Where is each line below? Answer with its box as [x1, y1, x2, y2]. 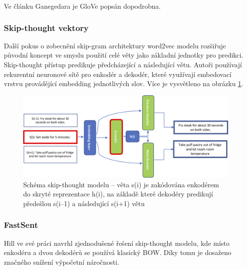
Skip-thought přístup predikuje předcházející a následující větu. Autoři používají [4, 60, 242, 69]
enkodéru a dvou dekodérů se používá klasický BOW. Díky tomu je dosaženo [4, 247, 232, 257]
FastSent [4, 219, 38, 231]
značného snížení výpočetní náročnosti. [4, 256, 119, 267]
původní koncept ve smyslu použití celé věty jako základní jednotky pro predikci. [4, 50, 244, 60]
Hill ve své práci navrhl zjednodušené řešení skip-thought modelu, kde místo [4, 238, 230, 248]
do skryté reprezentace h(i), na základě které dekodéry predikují [23, 189, 213, 199]
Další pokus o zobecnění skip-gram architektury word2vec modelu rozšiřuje [4, 40, 226, 50]
